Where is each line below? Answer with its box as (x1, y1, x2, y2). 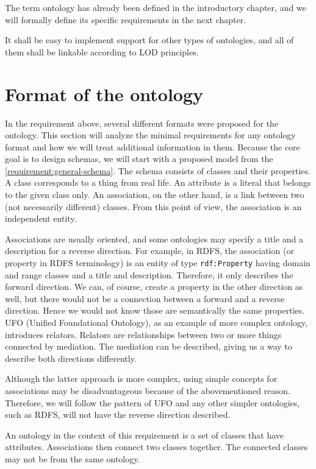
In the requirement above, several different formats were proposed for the (5, 116, 279, 129)
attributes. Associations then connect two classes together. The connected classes (5, 440, 308, 453)
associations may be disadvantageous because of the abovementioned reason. (5, 384, 290, 397)
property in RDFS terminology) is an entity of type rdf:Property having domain (5, 256, 311, 269)
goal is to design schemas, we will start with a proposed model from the (5, 152, 273, 165)
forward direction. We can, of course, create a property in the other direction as (5, 280, 303, 293)
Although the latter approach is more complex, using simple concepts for (5, 372, 278, 385)
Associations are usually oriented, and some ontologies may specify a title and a (5, 232, 304, 245)
